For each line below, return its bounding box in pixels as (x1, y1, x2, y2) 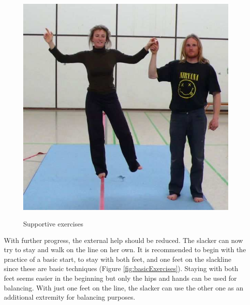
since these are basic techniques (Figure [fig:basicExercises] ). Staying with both (4, 263, 238, 273)
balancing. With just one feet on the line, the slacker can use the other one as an (4, 282, 244, 292)
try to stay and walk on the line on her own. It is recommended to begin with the (4, 244, 246, 255)
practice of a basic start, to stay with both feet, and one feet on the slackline (4, 254, 232, 264)
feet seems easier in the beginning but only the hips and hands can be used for (4, 273, 237, 283)
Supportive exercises (23, 219, 83, 228)
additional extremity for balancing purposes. (4, 292, 135, 302)
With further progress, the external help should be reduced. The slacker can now (4, 235, 243, 245)
